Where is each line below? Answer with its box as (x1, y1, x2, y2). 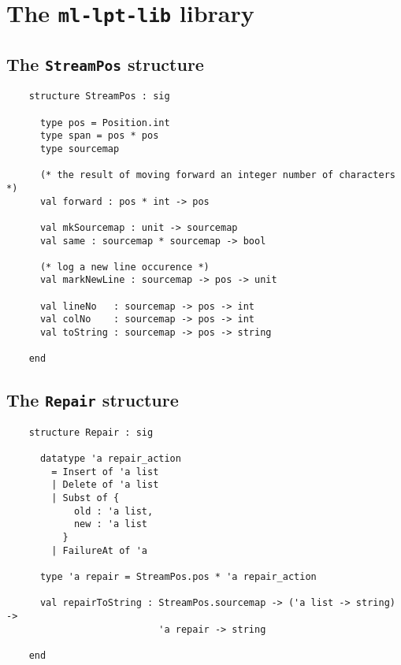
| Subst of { (51, 492, 120, 504)
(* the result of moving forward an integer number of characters (39, 169, 395, 181)
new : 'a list (73, 518, 147, 530)
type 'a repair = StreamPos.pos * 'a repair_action (39, 571, 317, 583)
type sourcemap (39, 143, 120, 154)
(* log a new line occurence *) (39, 261, 210, 273)
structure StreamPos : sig (28, 91, 170, 102)
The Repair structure (6, 388, 179, 412)
